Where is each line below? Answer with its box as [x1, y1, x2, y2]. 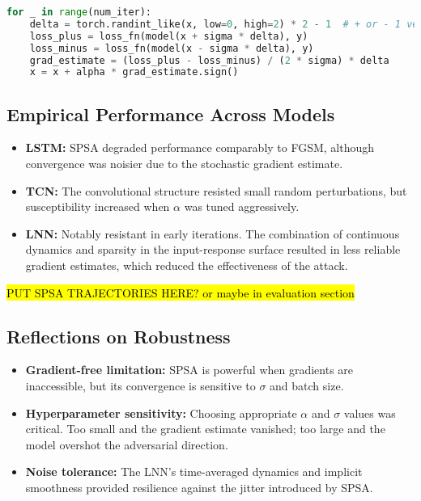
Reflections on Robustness [6, 323, 231, 348]
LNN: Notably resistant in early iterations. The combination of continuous [25, 225, 400, 242]
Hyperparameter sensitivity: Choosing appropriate [25, 404, 297, 421]
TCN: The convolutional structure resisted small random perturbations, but [25, 182, 407, 199]
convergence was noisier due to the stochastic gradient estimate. [25, 155, 343, 172]
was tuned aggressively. [184, 198, 300, 215]
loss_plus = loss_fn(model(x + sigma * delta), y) [29, 30, 308, 42]
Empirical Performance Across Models [6, 101, 335, 126]
